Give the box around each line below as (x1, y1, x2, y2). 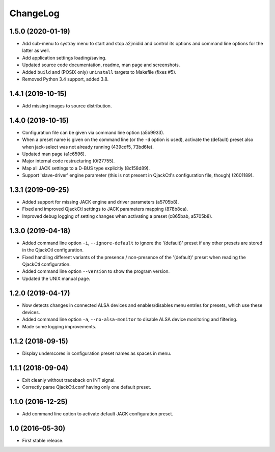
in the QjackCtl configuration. (22, 247, 84, 253)
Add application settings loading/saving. (22, 54, 107, 61)
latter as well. (22, 47, 50, 53)
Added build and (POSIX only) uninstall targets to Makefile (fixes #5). (22, 69, 177, 75)
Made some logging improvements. (22, 323, 97, 329)
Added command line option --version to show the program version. (22, 268, 170, 274)
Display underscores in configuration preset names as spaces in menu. (22, 350, 172, 356)
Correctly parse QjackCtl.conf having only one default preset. (22, 384, 151, 390)
